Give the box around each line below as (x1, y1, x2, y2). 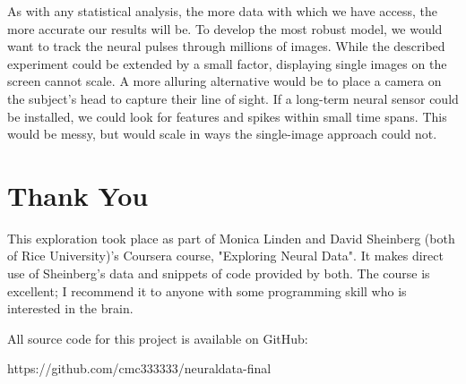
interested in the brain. (7, 299, 134, 318)
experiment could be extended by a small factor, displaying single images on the (7, 54, 447, 73)
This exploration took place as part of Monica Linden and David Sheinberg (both (7, 228, 455, 247)
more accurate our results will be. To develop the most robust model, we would (7, 19, 443, 38)
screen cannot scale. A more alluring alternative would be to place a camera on (7, 72, 442, 90)
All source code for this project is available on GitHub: (7, 329, 308, 347)
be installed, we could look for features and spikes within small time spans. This (7, 107, 447, 125)
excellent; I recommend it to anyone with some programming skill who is (7, 281, 407, 300)
